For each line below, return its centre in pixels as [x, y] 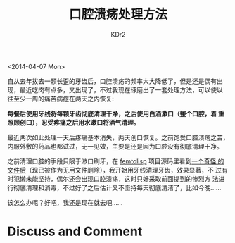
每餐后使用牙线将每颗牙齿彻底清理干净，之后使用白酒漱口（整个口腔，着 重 [116, 113]
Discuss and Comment [75, 231]
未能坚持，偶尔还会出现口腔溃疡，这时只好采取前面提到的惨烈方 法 [122, 179]
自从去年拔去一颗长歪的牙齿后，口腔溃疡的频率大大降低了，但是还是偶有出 [115, 81]
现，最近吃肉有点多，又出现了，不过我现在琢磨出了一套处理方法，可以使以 [115, 89]
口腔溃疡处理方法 [118, 14]
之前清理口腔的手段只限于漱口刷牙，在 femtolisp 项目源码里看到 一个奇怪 [112, 161]
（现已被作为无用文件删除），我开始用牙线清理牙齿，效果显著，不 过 [123, 170]
